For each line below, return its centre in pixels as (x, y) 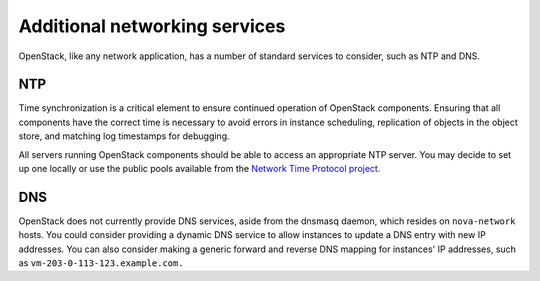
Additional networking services (152, 26)
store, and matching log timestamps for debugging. (124, 136)
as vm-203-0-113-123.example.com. (101, 263)
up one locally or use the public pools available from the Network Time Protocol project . (199, 169)
